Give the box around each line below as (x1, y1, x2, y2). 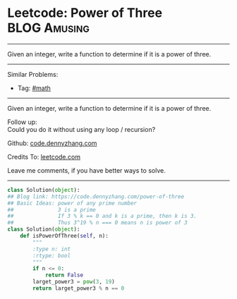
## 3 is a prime (7, 206, 97, 213)
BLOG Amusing (7, 20, 90, 36)
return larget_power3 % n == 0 (32, 285, 125, 292)
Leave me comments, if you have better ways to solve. (7, 166, 166, 174)
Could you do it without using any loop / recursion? (7, 125, 156, 133)
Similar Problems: (7, 70, 59, 78)
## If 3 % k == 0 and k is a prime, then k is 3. (7, 213, 197, 220)
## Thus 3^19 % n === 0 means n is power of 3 (7, 219, 188, 226)
